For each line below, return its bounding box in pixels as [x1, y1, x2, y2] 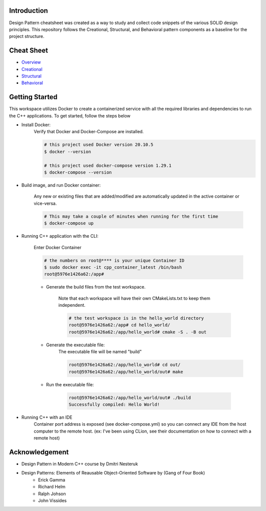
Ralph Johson [38, 491, 66, 497]
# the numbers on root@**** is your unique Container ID [44, 257, 185, 263]
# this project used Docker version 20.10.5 [44, 142, 154, 147]
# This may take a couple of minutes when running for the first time [44, 214, 219, 219]
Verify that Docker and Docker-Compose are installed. [33, 129, 144, 135]
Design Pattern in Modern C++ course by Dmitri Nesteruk [21, 461, 138, 467]
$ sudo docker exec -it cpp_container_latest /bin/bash [44, 264, 182, 270]
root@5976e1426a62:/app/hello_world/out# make [68, 369, 183, 374]
